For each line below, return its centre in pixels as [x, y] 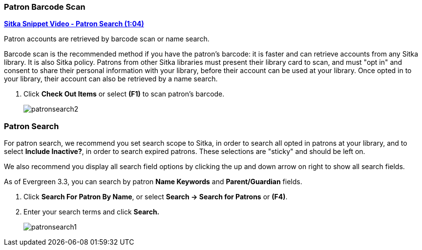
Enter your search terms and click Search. [92, 212]
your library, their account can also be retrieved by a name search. [111, 79]
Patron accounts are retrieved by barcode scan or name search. [107, 39]
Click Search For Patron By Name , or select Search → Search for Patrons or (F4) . [156, 197]
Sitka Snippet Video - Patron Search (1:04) [74, 24]
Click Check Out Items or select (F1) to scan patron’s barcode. [124, 94]
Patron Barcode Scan [45, 7]
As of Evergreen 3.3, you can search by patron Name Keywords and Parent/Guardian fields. [153, 182]
